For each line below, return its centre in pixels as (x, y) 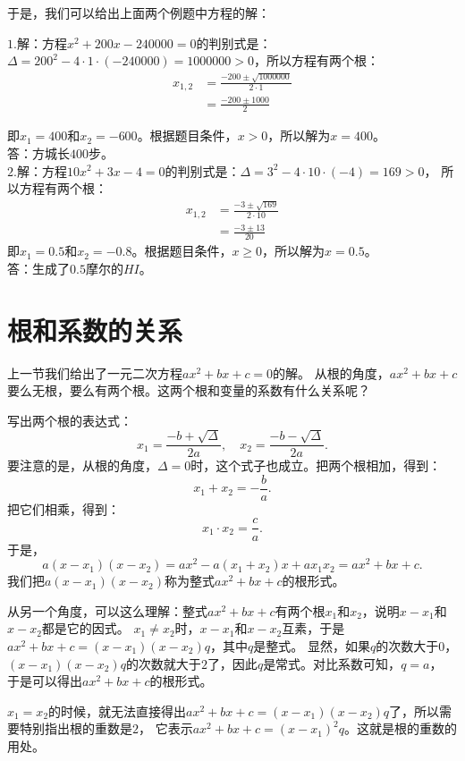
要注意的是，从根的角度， (82, 465)
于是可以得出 (45, 681)
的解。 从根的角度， (331, 372)
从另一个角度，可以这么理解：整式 (107, 610)
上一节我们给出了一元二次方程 (95, 372)
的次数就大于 (163, 663)
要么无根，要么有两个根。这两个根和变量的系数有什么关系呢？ (189, 390)
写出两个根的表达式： (70, 420)
